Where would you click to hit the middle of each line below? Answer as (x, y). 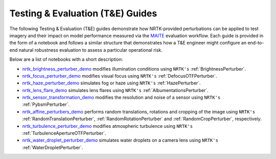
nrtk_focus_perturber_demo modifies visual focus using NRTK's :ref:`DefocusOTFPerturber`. (120, 76)
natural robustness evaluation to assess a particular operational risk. (91, 50)
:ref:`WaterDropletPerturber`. (53, 147)
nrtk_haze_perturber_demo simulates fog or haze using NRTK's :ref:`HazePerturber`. (112, 83)
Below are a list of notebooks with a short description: (66, 59)
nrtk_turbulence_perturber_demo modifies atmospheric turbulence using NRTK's (108, 126)
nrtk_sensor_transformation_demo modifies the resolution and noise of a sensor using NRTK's (121, 98)
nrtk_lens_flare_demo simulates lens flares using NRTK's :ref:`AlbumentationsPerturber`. (116, 90)
